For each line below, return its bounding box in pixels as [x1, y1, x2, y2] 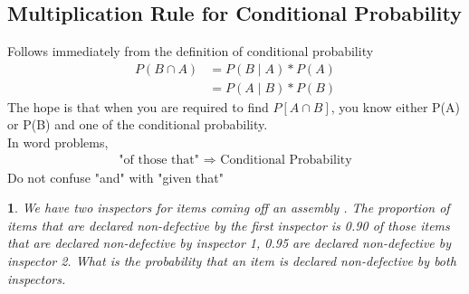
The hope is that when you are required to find [7, 97, 269, 116]
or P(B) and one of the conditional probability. [7, 115, 268, 134]
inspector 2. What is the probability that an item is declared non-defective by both [7, 251, 456, 270]
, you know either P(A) [330, 97, 460, 116]
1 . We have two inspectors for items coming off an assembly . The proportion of [7, 198, 450, 217]
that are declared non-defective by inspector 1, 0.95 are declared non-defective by [7, 233, 452, 252]
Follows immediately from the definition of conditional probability [7, 42, 374, 61]
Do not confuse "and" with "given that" [7, 167, 225, 186]
